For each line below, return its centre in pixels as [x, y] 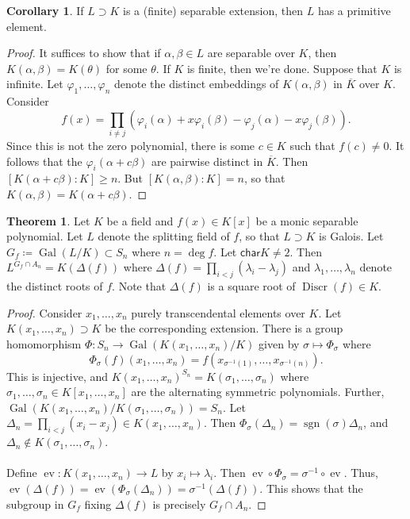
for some [126, 68]
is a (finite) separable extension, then [213, 10]
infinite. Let [35, 84]
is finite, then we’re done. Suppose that [282, 68]
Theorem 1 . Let [48, 220]
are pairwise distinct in [207, 161]
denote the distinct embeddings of [196, 84]
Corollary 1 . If [45, 10]
